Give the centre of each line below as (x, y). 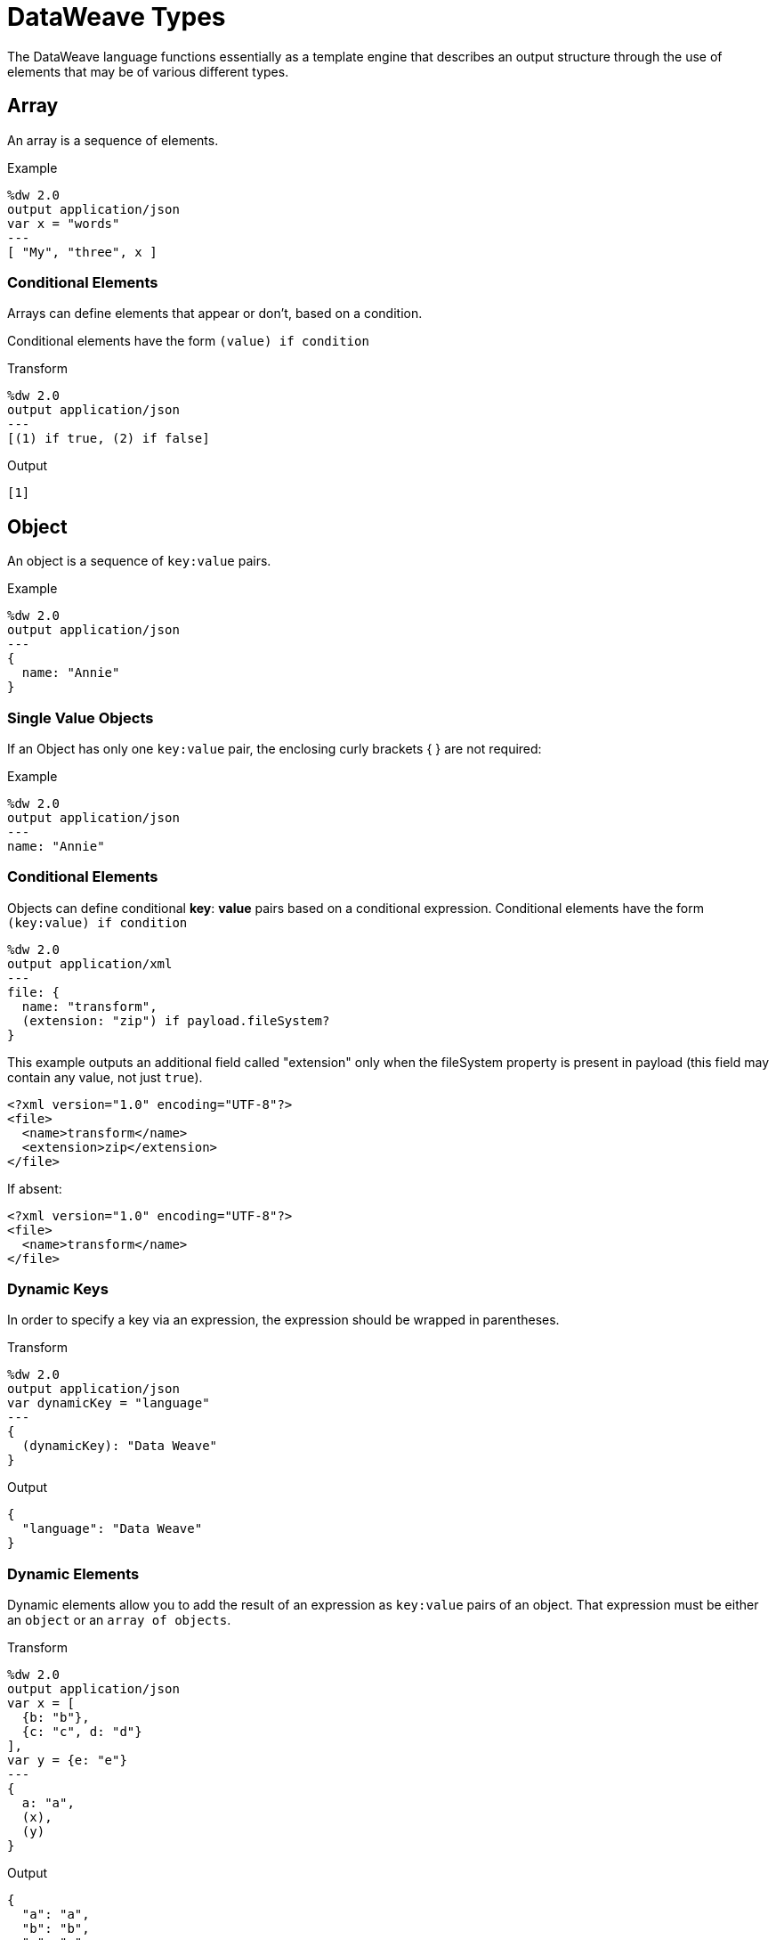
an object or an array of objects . (119, 1620)
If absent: (35, 1188)
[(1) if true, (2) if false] (109, 439)
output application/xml (90, 963)
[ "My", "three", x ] (82, 252)
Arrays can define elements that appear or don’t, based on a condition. (215, 314)
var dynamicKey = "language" (109, 1403)
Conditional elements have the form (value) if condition (188, 341)
